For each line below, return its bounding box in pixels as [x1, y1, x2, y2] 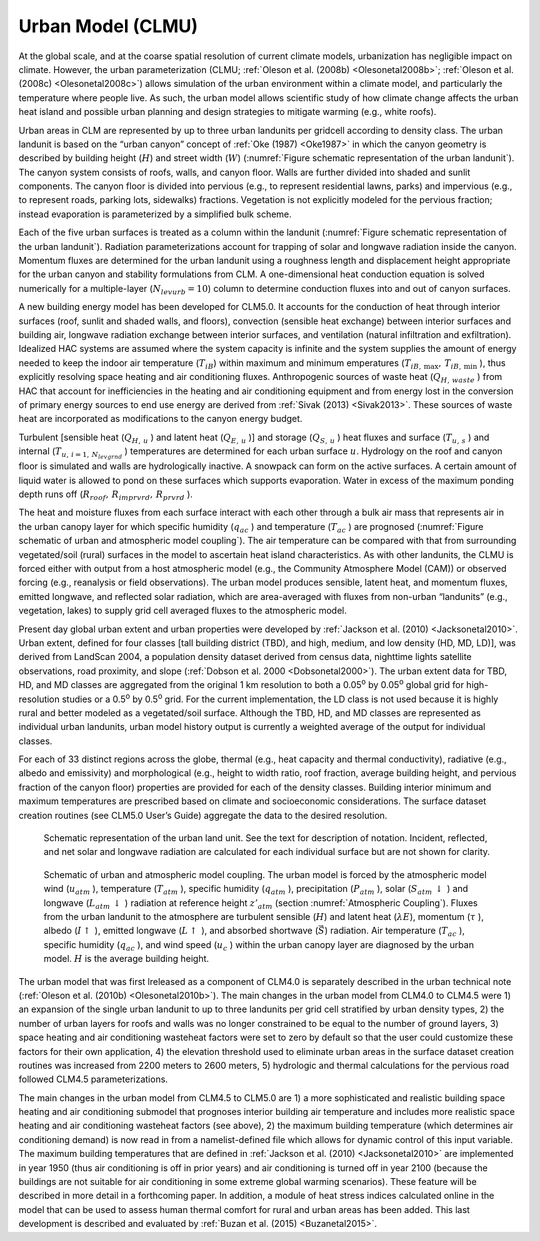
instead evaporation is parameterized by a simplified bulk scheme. [18, 208, 292, 220]
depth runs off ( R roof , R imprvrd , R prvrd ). [18, 488, 194, 502]
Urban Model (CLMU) [18, 15, 199, 37]
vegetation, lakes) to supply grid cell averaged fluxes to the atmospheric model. [18, 605, 347, 617]
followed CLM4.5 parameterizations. [18, 1073, 169, 1085]
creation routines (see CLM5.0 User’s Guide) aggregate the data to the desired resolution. [18, 809, 388, 821]
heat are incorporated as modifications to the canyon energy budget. [18, 413, 303, 425]
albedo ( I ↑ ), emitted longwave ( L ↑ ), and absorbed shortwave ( [43, 925, 319, 937]
